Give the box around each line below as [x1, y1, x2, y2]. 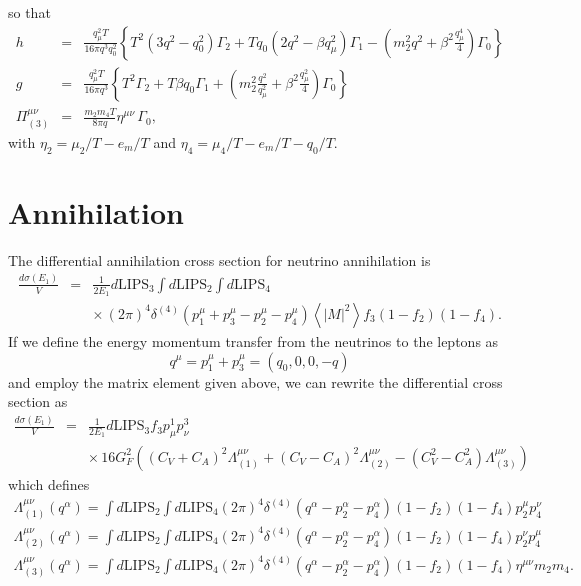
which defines [8, 473, 90, 494]
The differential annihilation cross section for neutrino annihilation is [8, 249, 431, 270]
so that [8, 2, 51, 22]
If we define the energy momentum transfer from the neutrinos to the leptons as [8, 330, 499, 351]
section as [8, 391, 68, 412]
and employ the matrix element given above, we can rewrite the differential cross [8, 371, 503, 392]
